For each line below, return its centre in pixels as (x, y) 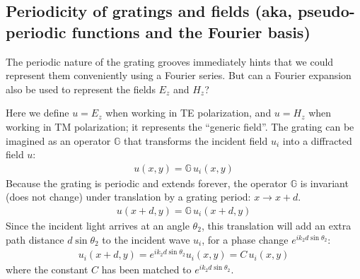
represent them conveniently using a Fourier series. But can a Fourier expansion (179, 75)
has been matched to (146, 269)
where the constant (47, 269)
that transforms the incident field (196, 140)
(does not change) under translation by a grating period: (128, 197)
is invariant (324, 183)
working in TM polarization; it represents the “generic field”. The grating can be (180, 126)
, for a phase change (245, 239)
